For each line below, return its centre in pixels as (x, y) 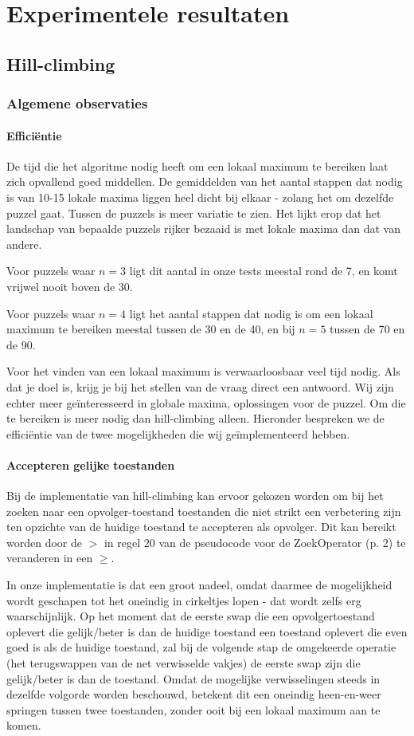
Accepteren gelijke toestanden (91, 464)
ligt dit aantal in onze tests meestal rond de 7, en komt (264, 271)
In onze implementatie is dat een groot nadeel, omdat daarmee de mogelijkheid (199, 585)
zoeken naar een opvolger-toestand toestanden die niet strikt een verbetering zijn (204, 511)
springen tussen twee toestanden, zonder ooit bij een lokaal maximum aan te (193, 709)
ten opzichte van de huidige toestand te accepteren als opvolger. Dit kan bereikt (201, 527)
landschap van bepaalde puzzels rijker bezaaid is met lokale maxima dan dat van (203, 228)
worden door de (44, 542)
